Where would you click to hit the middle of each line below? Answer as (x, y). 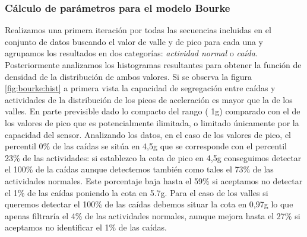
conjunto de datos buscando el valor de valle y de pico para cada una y (134, 41)
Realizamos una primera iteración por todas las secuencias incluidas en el (138, 30)
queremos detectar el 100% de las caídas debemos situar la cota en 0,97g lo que (149, 204)
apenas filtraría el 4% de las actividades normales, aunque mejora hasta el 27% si (153, 215)
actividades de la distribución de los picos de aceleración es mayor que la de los (149, 99)
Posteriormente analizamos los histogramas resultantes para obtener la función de (153, 65)
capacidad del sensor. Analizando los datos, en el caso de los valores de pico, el (148, 134)
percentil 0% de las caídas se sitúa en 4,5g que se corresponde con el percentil (146, 146)
